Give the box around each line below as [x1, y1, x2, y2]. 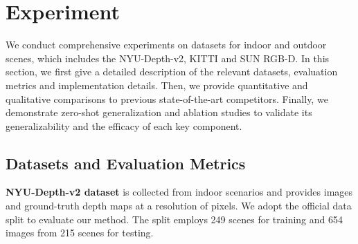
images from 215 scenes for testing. [6, 225, 154, 240]
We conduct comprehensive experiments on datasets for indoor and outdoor [6, 37, 327, 52]
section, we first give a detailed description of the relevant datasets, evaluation [6, 64, 338, 79]
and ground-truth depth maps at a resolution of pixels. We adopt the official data [6, 198, 352, 213]
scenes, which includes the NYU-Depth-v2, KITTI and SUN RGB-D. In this [6, 50, 330, 65]
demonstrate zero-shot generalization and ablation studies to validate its [6, 105, 312, 120]
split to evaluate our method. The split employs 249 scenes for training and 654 [6, 212, 343, 226]
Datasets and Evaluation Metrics [6, 152, 246, 173]
